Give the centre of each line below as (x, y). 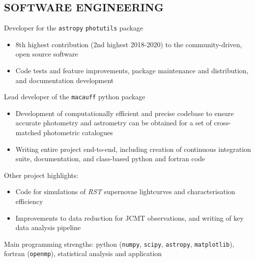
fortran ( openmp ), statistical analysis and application (83, 253)
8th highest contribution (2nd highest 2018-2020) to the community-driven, (129, 44)
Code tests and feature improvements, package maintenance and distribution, (132, 71)
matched (28, 132)
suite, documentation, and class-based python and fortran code (110, 159)
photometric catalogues (78, 132)
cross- (222, 123)
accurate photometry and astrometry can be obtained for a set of (113, 123)
